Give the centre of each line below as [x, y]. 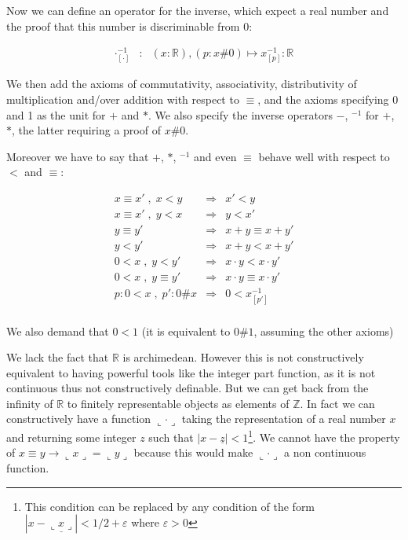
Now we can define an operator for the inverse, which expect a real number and [198, 10]
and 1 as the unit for [56, 114]
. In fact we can [337, 403]
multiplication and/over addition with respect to [123, 99]
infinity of [30, 403]
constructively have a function [79, 419]
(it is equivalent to [186, 331]
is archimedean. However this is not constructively [243, 357]
